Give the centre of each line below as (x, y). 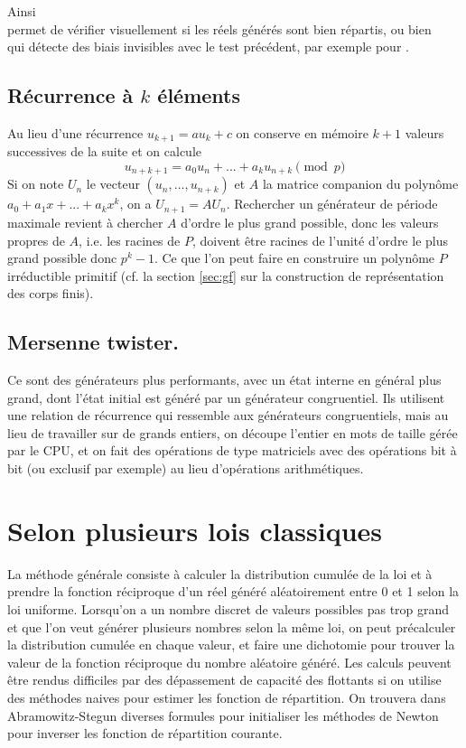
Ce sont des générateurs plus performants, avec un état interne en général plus (224, 380)
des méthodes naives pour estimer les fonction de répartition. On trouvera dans (227, 697)
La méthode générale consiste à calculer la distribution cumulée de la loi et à (220, 573)
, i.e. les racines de (130, 240)
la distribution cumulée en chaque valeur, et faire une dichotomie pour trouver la (231, 645)
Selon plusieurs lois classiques (195, 530)
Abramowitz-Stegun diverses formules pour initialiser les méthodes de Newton (223, 715)
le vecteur (113, 184)
